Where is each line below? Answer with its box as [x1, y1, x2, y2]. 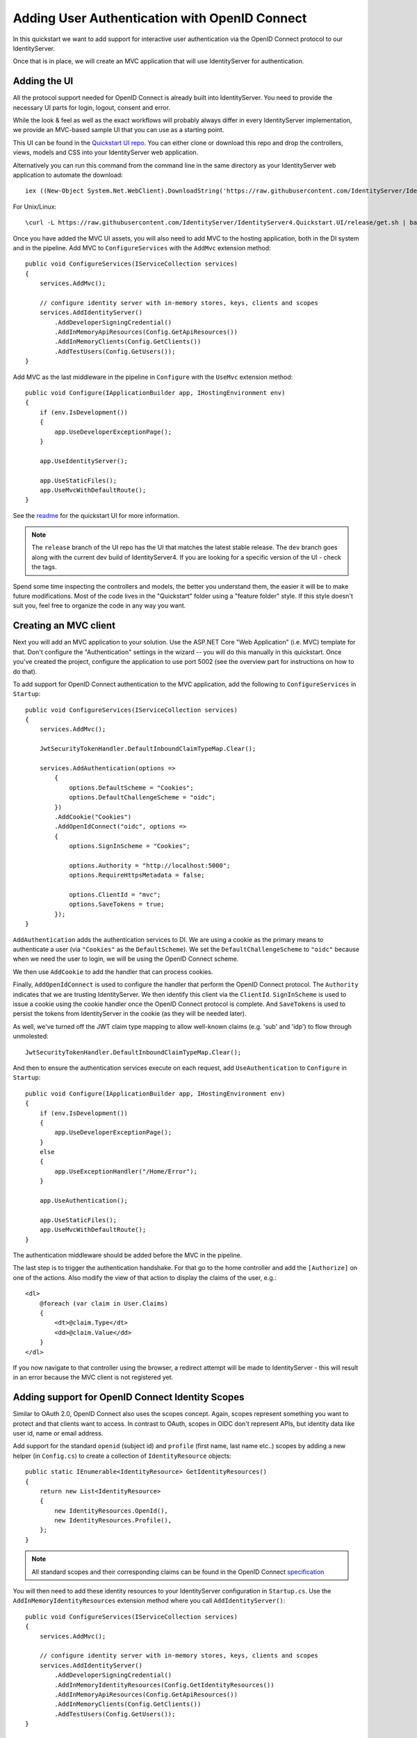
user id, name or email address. [13, 1429, 104, 1437]
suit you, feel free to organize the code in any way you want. [13, 601, 186, 610]
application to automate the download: [13, 170, 123, 179]
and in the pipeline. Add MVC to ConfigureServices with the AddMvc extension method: [13, 243, 271, 252]
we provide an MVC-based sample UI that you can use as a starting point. [13, 126, 224, 134]
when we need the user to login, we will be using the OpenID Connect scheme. [13, 955, 239, 963]
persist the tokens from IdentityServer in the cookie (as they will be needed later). [13, 1009, 247, 1018]
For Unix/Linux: [13, 202, 57, 211]
